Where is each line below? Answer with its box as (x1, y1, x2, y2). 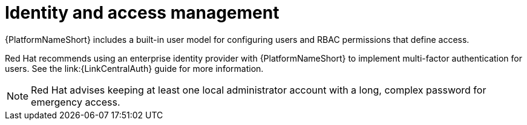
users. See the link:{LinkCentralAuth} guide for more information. (5, 63, 264, 74)
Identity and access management (5, 2, 280, 23)
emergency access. (31, 95, 120, 108)
